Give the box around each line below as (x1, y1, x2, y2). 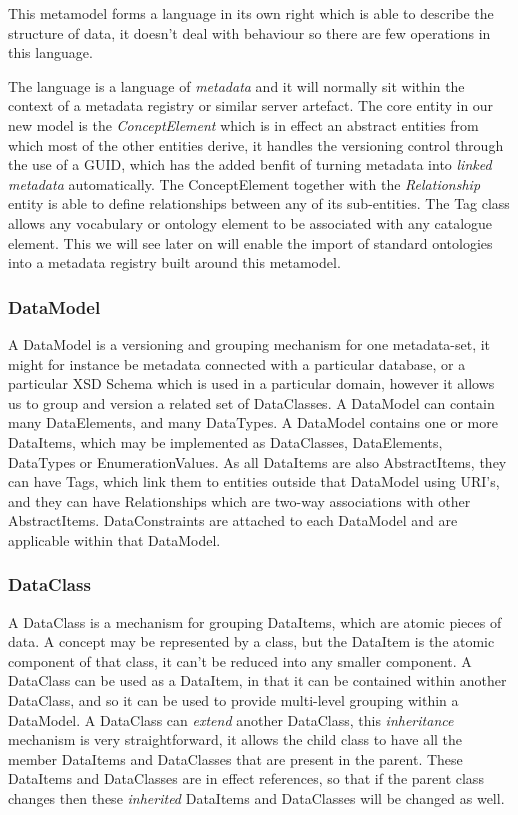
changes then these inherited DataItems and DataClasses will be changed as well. (8, 788, 505, 809)
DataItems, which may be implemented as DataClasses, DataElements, (8, 431, 443, 452)
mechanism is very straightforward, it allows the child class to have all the (8, 729, 463, 750)
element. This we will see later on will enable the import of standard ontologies (8, 232, 493, 253)
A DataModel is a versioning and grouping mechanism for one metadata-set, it (8, 333, 491, 354)
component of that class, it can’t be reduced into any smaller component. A (8, 650, 472, 671)
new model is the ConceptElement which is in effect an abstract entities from (8, 114, 479, 135)
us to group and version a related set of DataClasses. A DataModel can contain (8, 392, 495, 413)
